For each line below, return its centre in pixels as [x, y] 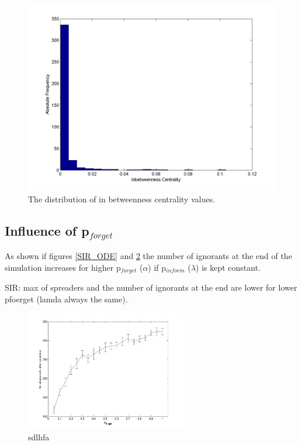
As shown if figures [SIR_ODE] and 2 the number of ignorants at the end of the [148, 256]
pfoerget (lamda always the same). [66, 299]
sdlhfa [39, 437]
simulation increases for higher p [63, 267]
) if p [157, 267]
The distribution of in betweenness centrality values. [122, 199]
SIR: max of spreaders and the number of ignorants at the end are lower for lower [151, 287]
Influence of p [47, 230]
